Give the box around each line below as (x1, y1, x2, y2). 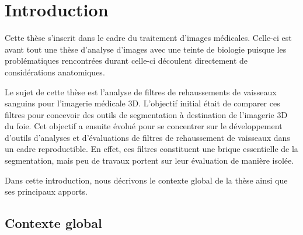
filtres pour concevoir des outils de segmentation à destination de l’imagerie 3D (5, 108, 288, 120)
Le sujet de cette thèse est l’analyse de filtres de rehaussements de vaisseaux (5, 85, 277, 98)
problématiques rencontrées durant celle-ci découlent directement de (5, 54, 248, 67)
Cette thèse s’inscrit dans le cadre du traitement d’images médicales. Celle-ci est (5, 32, 292, 44)
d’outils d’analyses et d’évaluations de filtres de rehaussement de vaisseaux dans (5, 131, 290, 143)
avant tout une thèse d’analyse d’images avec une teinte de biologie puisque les (5, 43, 287, 55)
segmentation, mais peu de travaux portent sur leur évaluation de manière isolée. (5, 154, 294, 167)
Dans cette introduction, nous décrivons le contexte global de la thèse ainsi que (5, 174, 288, 186)
